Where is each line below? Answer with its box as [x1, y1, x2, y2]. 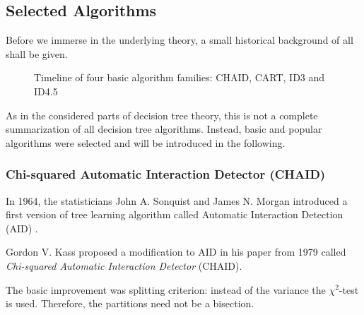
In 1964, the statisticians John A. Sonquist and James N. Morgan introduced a [6, 193, 348, 208]
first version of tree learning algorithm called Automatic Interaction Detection [6, 207, 344, 222]
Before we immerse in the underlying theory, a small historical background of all [6, 32, 353, 47]
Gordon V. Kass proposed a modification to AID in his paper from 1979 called [6, 244, 346, 259]
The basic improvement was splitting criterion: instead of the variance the [6, 282, 326, 297]
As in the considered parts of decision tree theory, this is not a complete [6, 107, 318, 122]
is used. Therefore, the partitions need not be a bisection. [6, 296, 254, 311]
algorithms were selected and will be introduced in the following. [6, 135, 286, 150]
